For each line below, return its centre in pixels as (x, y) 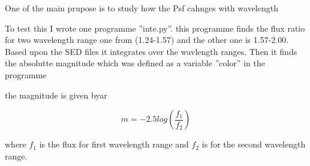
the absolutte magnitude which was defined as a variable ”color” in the (135, 63)
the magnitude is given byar (56, 95)
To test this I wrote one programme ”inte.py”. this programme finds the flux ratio (155, 28)
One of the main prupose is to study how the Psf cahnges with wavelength (142, 8)
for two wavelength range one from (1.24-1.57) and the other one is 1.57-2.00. (147, 40)
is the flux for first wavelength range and (114, 144)
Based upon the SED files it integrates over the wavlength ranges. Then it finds (151, 51)
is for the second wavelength (254, 144)
